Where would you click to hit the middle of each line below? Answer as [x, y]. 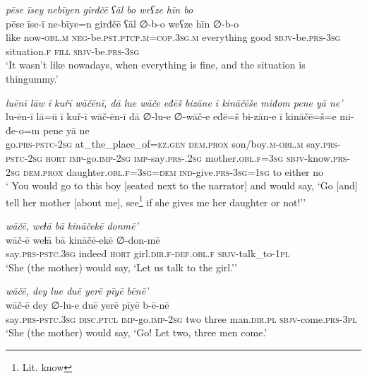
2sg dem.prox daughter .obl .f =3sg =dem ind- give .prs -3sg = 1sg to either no [165, 171]
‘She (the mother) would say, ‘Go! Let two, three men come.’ [137, 332]
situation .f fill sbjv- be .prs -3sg [73, 51]
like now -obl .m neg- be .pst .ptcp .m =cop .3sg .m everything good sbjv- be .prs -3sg [173, 37]
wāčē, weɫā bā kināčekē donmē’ [72, 225]
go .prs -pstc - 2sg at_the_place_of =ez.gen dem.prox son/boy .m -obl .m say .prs [172, 144]
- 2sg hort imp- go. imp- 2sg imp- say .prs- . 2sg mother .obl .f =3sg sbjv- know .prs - [187, 157]
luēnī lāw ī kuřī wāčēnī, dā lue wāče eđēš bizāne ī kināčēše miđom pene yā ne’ [174, 102]
